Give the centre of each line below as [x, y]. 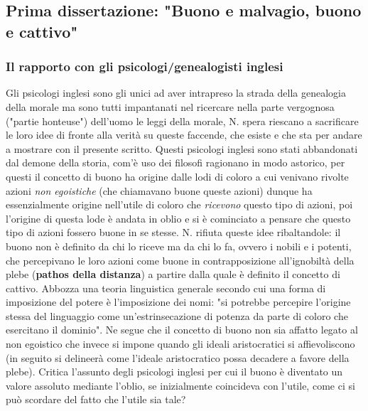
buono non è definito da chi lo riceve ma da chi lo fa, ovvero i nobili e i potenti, [179, 246]
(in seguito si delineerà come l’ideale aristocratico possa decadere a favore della [178, 357]
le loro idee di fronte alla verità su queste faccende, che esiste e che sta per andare [184, 135]
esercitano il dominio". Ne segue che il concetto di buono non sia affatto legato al [182, 330]
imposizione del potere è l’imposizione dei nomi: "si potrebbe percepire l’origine [178, 302]
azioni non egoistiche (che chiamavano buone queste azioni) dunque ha [159, 190]
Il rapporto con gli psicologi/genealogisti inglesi [145, 66]
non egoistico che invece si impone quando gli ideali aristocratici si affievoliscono [180, 344]
